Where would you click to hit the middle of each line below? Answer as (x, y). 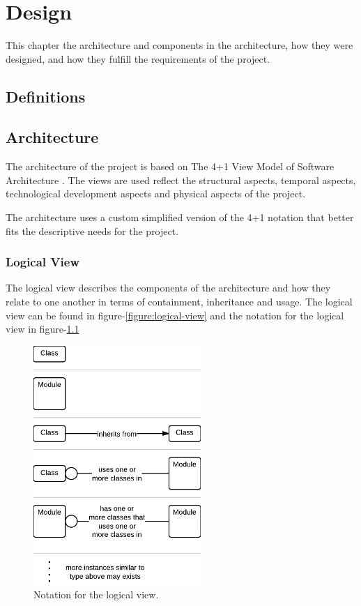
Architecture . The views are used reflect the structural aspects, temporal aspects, (181, 180)
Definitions (46, 96)
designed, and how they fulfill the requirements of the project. (138, 58)
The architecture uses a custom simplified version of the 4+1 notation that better (180, 217)
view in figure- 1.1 (43, 329)
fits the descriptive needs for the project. (92, 230)
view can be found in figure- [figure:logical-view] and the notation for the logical (175, 315)
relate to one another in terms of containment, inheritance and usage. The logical (179, 302)
